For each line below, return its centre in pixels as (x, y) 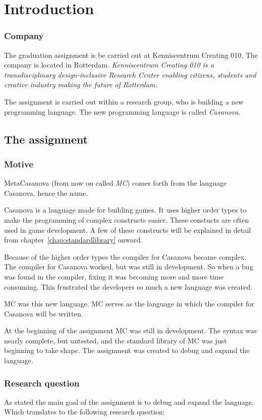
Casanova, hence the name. (46, 192)
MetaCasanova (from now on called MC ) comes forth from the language (116, 183)
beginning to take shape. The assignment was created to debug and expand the (127, 350)
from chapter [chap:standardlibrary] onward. (73, 240)
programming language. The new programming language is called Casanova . (122, 111)
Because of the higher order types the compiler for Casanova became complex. (125, 256)
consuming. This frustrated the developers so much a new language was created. (128, 286)
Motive (19, 164)
